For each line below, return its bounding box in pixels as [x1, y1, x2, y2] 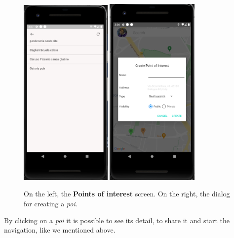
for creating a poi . [24, 198, 78, 208]
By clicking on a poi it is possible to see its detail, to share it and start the [4, 215, 230, 225]
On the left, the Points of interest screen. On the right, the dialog [24, 189, 230, 199]
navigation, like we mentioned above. [4, 225, 116, 235]
